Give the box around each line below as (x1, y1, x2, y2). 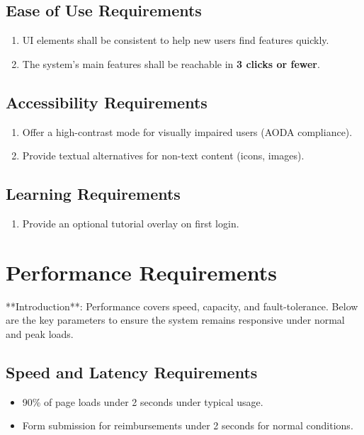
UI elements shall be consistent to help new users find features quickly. (22, 33, 329, 47)
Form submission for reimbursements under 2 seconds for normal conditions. (22, 418, 353, 433)
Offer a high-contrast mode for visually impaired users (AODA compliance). (22, 124, 353, 139)
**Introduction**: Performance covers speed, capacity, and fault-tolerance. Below (6, 298, 358, 313)
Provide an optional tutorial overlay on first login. (22, 215, 239, 230)
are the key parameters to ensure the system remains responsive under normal (6, 312, 345, 327)
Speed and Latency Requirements (6, 361, 258, 383)
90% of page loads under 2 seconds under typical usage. (22, 394, 263, 409)
